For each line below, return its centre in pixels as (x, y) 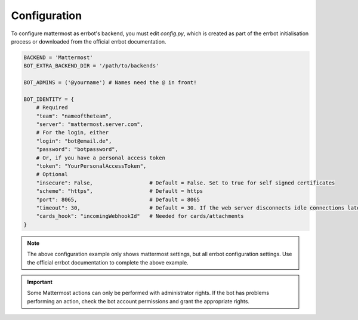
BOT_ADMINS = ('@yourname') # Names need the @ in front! (110, 83)
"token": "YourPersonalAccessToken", (91, 166)
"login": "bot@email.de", (74, 141)
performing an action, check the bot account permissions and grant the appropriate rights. (138, 301)
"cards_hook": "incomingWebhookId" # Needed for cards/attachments (140, 216)
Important (40, 282)
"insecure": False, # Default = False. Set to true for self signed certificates (186, 183)
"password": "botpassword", (77, 150)
